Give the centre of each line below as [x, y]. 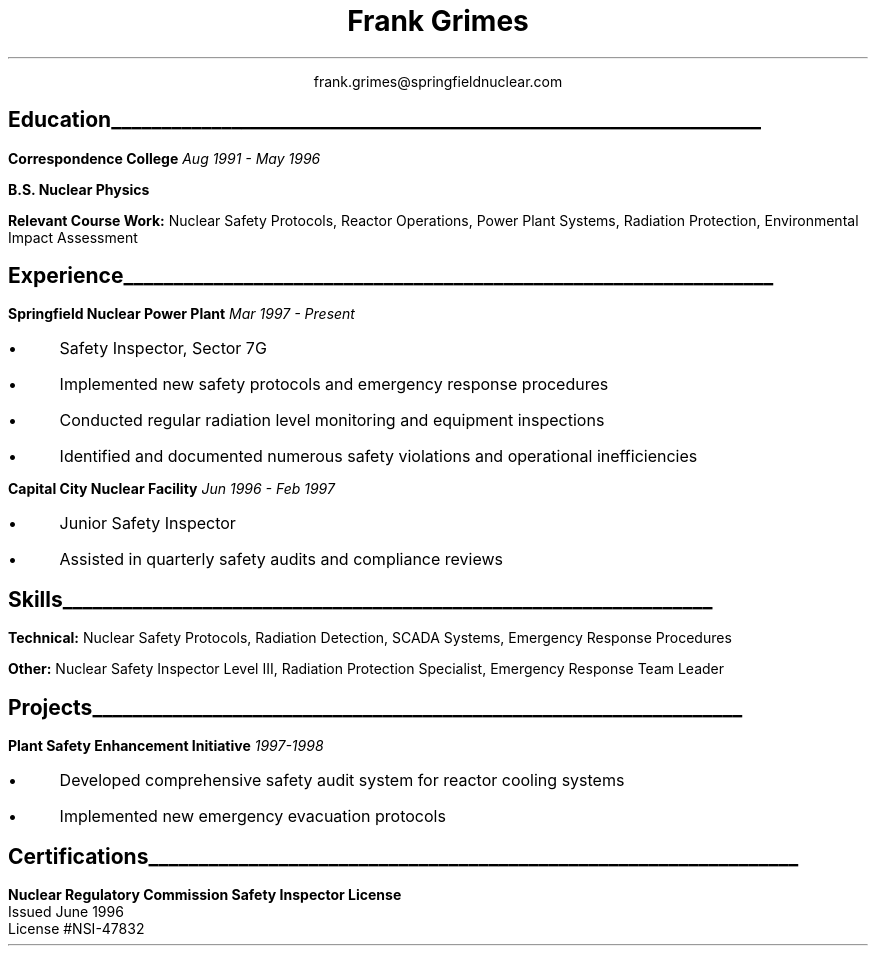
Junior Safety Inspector [147, 523]
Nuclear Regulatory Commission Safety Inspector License [205, 894]
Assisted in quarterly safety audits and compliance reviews [281, 559]
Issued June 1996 [66, 911]
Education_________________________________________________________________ [384, 120]
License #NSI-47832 [76, 928]
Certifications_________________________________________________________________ [403, 856]
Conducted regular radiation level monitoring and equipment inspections [332, 420]
